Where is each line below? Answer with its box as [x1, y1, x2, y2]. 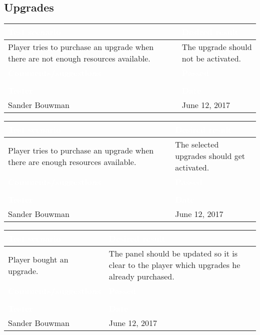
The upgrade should [181, 41, 252, 53]
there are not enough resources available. [8, 52, 150, 64]
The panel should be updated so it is [108, 247, 238, 259]
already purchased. [108, 270, 174, 282]
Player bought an [8, 253, 68, 265]
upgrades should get [175, 150, 245, 162]
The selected [175, 138, 219, 150]
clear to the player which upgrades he [108, 259, 240, 271]
